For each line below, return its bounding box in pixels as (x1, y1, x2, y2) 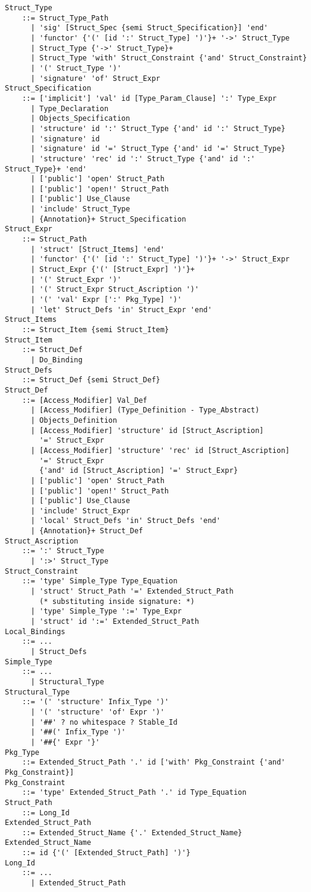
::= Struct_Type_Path (22, 13, 108, 22)
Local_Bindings (5, 627, 66, 636)
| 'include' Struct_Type (30, 205, 130, 214)
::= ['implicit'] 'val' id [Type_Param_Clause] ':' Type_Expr (22, 94, 277, 103)
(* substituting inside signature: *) (39, 597, 195, 606)
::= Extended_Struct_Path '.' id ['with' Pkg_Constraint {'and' (22, 758, 286, 767)
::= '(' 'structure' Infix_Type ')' (22, 698, 169, 707)
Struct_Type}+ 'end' (5, 164, 87, 173)
